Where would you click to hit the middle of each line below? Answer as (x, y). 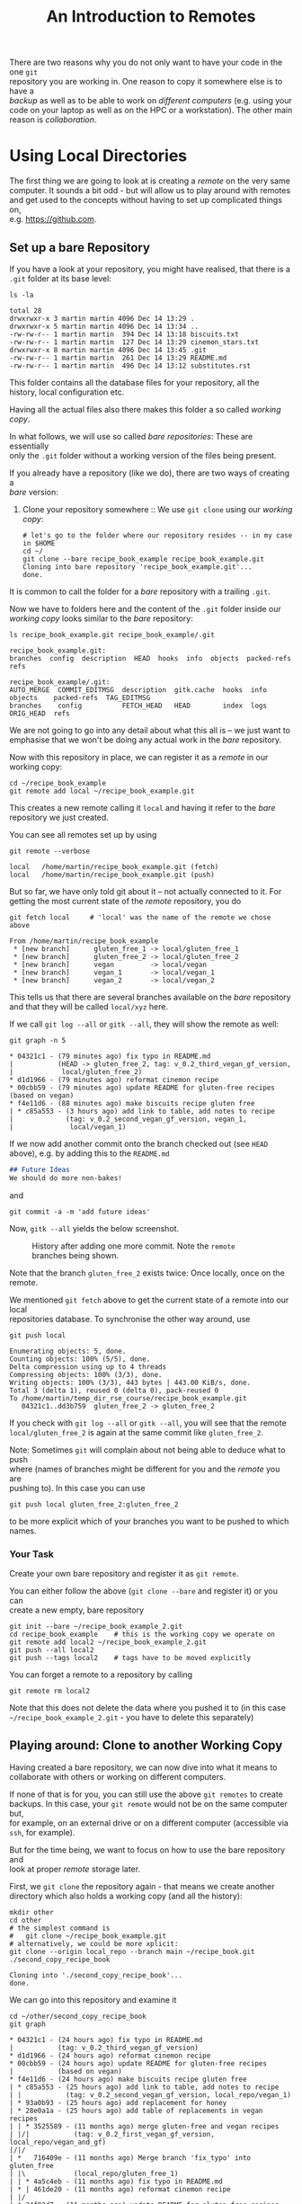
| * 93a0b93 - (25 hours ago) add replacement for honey (118, 2102)
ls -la (22, 295)
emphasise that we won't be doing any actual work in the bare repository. (146, 740)
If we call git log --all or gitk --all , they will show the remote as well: (144, 1024)
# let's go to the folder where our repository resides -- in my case (157, 535)
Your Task (31, 1554)
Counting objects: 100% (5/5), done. (80, 1359)
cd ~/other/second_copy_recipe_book (78, 2016)
